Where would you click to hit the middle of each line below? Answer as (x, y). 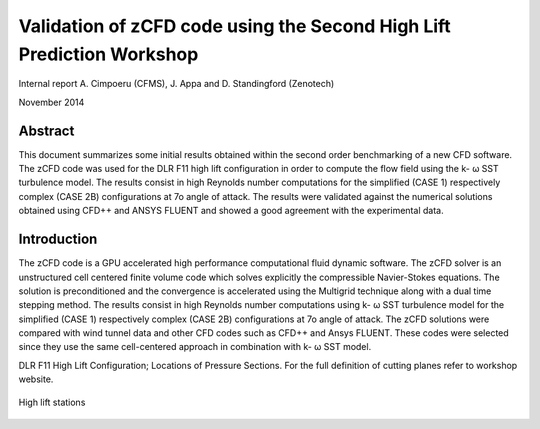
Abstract (46, 130)
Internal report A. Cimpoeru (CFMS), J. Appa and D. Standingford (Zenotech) (176, 84)
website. (36, 379)
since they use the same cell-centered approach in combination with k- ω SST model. (195, 347)
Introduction (58, 239)
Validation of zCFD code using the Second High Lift (235, 26)
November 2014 (51, 102)
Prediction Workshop (108, 54)
